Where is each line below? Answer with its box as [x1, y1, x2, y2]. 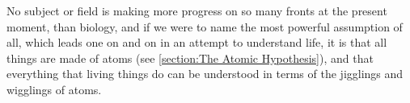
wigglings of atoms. [6, 80, 102, 97]
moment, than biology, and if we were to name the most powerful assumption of [6, 18, 403, 35]
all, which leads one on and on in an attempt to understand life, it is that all [6, 34, 387, 51]
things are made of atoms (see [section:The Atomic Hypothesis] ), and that [6, 49, 374, 66]
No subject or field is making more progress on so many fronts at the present [6, 2, 387, 19]
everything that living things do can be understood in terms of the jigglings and [6, 65, 404, 82]
